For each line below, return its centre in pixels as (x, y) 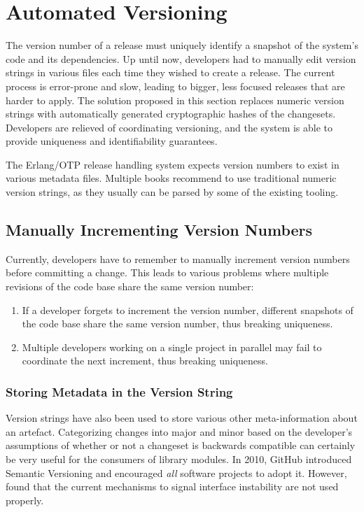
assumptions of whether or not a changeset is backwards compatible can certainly (181, 445)
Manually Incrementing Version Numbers (159, 230)
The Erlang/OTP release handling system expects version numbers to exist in (173, 164)
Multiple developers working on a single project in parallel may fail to (172, 347)
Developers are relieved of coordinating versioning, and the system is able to (169, 127)
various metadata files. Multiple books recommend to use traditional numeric (171, 178)
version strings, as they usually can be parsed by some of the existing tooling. (172, 192)
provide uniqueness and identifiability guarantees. (112, 141)
